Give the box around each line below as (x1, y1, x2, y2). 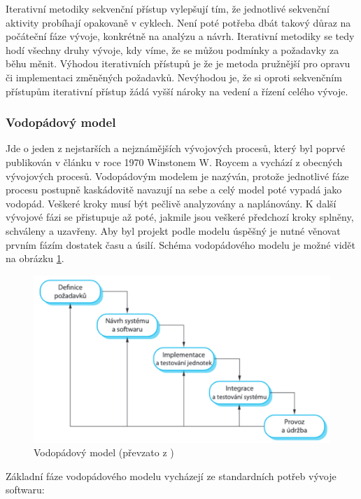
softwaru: (6, 482, 45, 497)
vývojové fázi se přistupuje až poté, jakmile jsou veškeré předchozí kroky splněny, (6, 210, 354, 224)
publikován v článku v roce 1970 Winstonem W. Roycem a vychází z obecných (6, 154, 343, 169)
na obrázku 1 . (6, 251, 64, 266)
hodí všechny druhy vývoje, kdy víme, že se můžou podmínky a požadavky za (6, 42, 339, 57)
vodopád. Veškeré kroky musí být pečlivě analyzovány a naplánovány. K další (6, 196, 337, 210)
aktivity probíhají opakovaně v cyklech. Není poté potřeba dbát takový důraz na (6, 15, 351, 29)
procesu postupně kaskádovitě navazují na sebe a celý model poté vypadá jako (6, 182, 342, 197)
